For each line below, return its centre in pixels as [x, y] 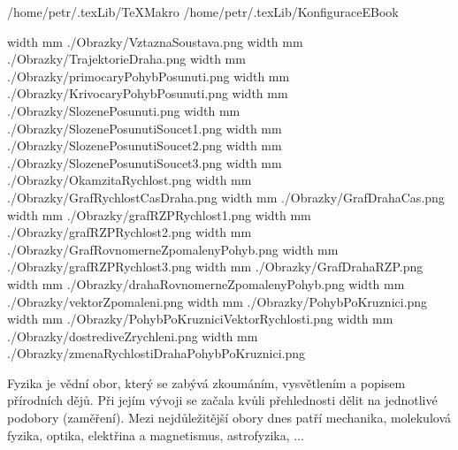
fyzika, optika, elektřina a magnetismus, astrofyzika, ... [156, 435]
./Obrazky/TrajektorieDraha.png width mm [126, 59]
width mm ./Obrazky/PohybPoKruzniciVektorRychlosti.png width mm [200, 319]
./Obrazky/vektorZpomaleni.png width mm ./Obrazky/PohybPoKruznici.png [218, 301]
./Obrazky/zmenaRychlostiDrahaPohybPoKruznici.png [156, 353]
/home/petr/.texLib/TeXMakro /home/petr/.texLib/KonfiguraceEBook [203, 11]
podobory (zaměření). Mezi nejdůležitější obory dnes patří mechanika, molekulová [229, 418]
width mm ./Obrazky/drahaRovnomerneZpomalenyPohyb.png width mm [206, 283]
